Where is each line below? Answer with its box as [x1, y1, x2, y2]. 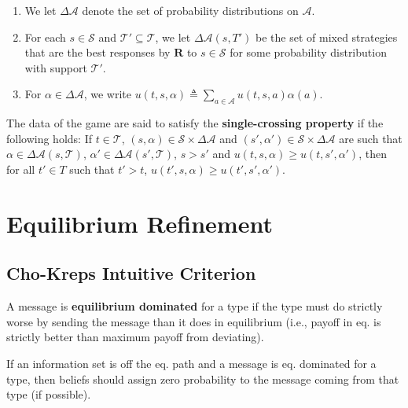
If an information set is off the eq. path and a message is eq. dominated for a [6, 355, 377, 371]
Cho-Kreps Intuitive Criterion [6, 261, 256, 285]
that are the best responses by [24, 44, 171, 61]
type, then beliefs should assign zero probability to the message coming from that [6, 370, 399, 387]
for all [6, 160, 35, 177]
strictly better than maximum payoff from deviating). [6, 329, 264, 345]
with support [24, 59, 87, 75]
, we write [83, 86, 131, 102]
